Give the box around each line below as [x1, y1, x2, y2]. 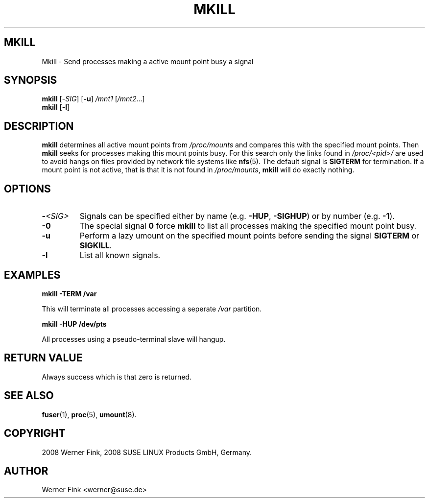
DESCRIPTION [4, 120, 74, 132]
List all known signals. [79, 250, 161, 261]
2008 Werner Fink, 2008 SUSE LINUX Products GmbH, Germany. [42, 448, 252, 456]
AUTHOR [4, 464, 48, 477]
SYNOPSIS [4, 74, 57, 87]
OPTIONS [4, 182, 51, 195]
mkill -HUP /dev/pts [42, 319, 107, 328]
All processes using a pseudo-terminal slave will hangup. [42, 335, 226, 343]
